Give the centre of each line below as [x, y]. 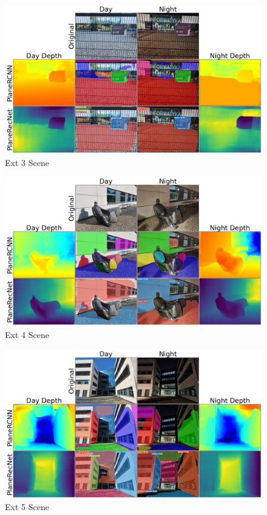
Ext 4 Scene [27, 335]
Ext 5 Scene [27, 507]
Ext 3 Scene [27, 162]
